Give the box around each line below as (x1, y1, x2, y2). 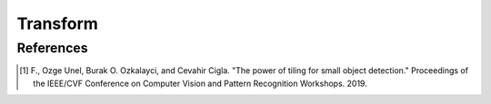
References (16, 40, 88, 56)
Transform (16, 14, 99, 33)
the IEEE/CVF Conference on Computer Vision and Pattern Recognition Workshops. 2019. (33, 78, 367, 89)
